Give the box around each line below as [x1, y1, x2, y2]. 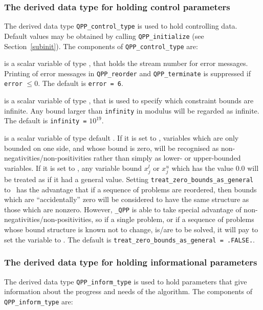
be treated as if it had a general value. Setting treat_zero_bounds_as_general [4, 173, 254, 184]
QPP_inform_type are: [4, 296, 73, 306]
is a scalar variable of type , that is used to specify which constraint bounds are [4, 95, 254, 106]
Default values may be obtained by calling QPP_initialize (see [4, 30, 204, 41]
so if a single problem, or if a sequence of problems [95, 214, 254, 225]
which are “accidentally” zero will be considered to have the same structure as [4, 194, 249, 205]
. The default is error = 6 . [38, 78, 123, 88]
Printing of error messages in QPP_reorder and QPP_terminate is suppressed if [4, 68, 251, 78]
